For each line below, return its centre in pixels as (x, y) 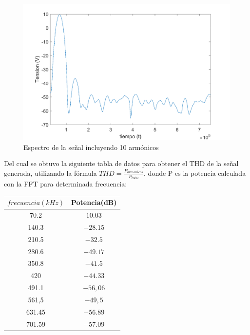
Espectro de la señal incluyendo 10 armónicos (91, 147)
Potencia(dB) (94, 202)
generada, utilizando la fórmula (50, 173)
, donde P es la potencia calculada (195, 173)
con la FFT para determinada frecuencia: (66, 184)
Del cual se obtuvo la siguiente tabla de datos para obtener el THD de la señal (121, 163)
